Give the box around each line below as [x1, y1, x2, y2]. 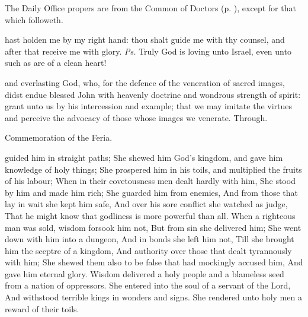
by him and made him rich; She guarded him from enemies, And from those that [5, 186, 298, 198]
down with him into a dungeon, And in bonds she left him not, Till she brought [5, 233, 294, 245]
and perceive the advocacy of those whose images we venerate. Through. [5, 111, 268, 123]
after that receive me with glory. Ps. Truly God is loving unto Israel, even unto [5, 45, 291, 57]
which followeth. [5, 13, 63, 26]
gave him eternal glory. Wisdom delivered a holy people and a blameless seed [5, 267, 284, 280]
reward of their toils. [5, 302, 79, 315]
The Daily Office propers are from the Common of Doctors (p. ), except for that [5, 2, 296, 14]
